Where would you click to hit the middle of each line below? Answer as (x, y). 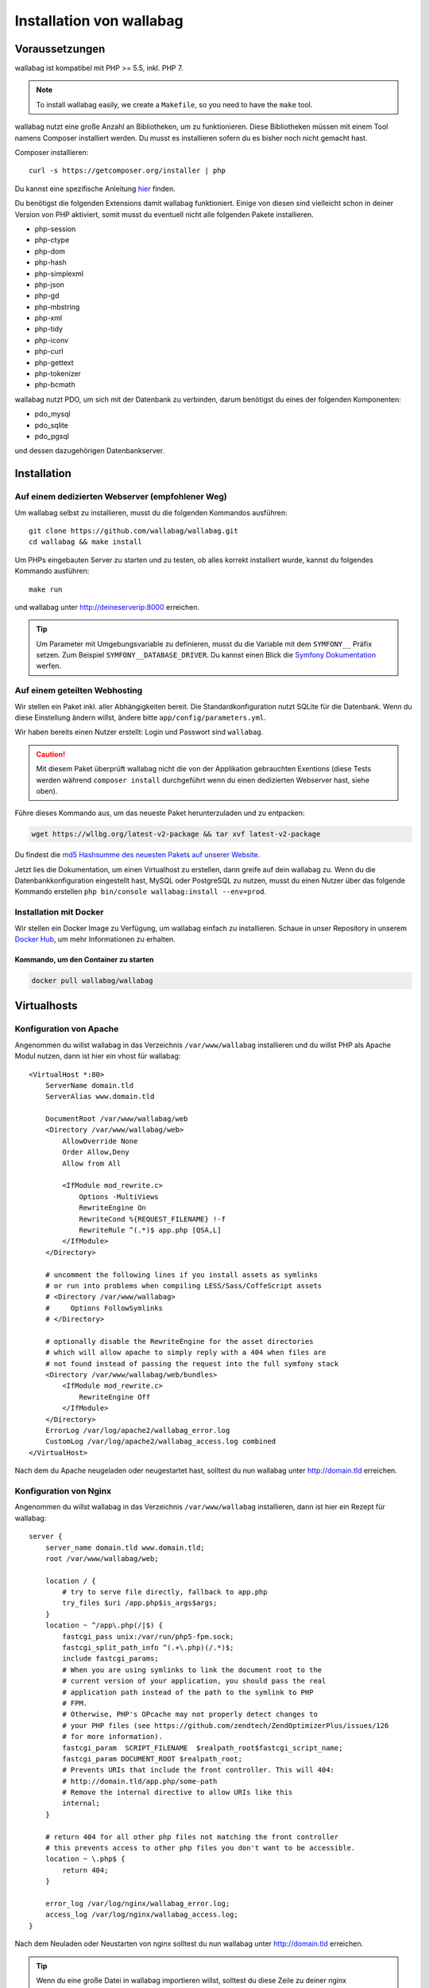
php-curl (49, 351)
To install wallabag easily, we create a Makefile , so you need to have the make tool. (174, 104)
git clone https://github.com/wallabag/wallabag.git (133, 530)
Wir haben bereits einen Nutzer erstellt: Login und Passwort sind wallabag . (139, 732)
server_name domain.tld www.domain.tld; (125, 1547)
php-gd (47, 296)
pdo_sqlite (52, 425)
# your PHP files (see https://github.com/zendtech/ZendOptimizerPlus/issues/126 (226, 1725)
